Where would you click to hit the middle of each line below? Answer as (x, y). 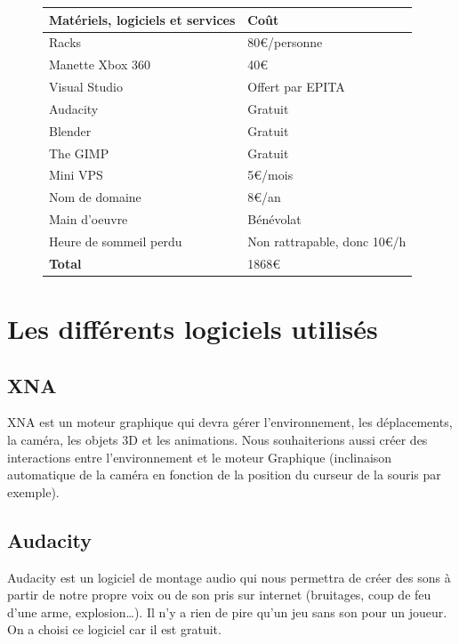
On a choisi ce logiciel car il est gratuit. (114, 629)
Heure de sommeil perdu (116, 241)
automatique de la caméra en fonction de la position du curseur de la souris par (224, 475)
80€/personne (285, 42)
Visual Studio (86, 87)
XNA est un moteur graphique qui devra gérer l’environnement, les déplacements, (230, 422)
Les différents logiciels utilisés (193, 329)
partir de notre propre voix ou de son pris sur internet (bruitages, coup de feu (219, 595)
